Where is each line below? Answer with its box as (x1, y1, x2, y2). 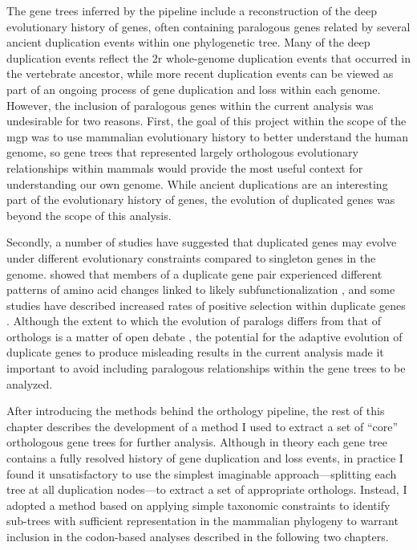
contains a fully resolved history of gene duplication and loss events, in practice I (6, 450, 403, 466)
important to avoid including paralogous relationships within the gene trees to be (6, 360, 406, 377)
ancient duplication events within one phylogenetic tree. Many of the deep (6, 34, 370, 51)
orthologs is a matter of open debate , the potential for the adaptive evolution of (6, 328, 403, 344)
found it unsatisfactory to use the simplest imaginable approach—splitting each (6, 465, 397, 482)
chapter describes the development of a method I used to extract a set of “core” (6, 418, 399, 434)
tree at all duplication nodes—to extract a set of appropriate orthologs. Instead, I (6, 481, 407, 498)
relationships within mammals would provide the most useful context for (6, 159, 363, 176)
